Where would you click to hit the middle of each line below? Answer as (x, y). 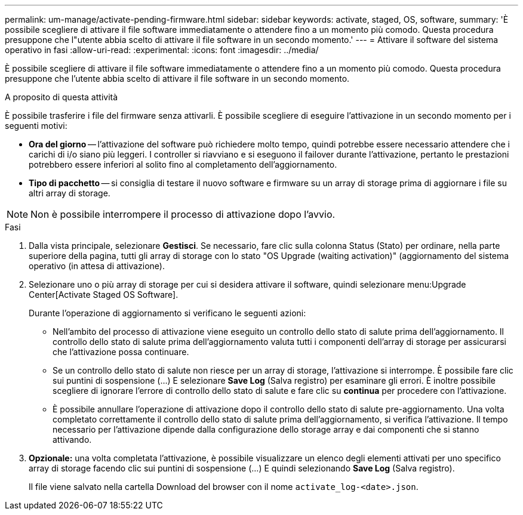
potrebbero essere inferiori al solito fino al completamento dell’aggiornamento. (183, 164)
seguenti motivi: (36, 126)
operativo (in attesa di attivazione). (97, 266)
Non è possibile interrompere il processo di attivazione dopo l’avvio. (183, 214)
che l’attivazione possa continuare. (121, 352)
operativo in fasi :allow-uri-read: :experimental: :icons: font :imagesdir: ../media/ (162, 50)
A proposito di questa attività (61, 97)
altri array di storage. (70, 193)
